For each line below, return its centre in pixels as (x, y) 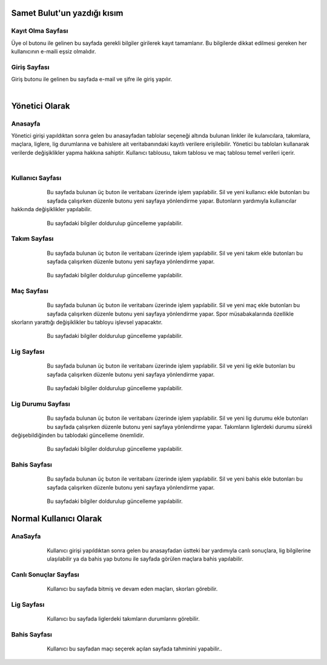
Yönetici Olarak (41, 106)
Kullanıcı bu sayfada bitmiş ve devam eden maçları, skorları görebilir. (132, 589)
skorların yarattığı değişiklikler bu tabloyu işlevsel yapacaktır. (87, 322)
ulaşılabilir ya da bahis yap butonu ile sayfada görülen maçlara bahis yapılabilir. (145, 559)
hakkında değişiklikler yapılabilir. (51, 209)
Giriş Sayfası (30, 67)
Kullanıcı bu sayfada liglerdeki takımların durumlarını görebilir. (123, 619)
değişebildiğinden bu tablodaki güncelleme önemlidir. (78, 435)
